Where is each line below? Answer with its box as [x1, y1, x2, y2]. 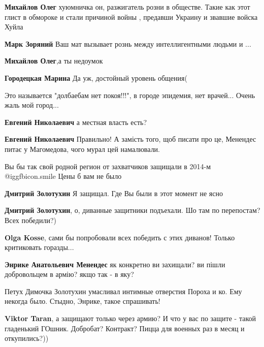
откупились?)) [5, 333, 49, 343]
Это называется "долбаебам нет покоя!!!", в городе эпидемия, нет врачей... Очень [5, 89, 255, 100]
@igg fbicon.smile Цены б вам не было [5, 171, 122, 181]
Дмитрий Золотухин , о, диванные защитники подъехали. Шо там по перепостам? [5, 205, 260, 215]
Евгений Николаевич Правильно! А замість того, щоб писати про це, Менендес [5, 134, 256, 144]
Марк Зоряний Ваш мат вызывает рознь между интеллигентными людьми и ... [5, 38, 251, 49]
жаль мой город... [5, 100, 59, 110]
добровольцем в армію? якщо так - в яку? [5, 269, 134, 279]
